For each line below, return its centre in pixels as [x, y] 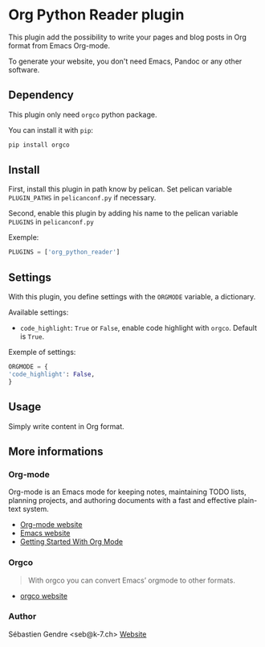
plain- [248, 501]
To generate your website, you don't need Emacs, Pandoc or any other [125, 61]
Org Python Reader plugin [96, 15]
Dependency [41, 95]
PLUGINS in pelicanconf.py [51, 222]
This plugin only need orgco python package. [83, 114]
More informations [56, 451]
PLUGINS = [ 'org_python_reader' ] [64, 252]
